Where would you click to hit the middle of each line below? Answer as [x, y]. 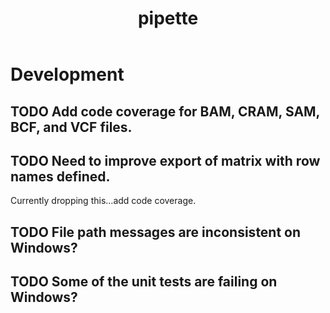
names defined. [60, 176]
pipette [168, 18]
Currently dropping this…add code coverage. [103, 201]
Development [67, 74]
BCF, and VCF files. [71, 127]
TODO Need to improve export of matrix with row [165, 160]
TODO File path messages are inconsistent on [156, 232]
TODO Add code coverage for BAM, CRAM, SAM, [165, 111]
